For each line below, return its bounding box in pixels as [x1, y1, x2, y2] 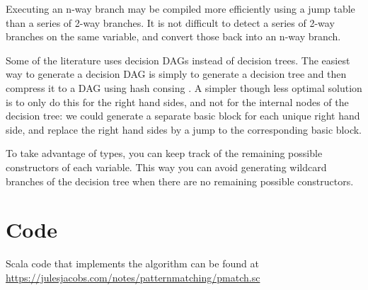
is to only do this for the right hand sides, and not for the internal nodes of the [6, 94, 349, 109]
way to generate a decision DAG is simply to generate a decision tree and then [6, 66, 347, 81]
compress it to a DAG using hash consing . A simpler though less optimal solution [6, 80, 362, 95]
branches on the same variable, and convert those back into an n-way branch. [6, 29, 341, 44]
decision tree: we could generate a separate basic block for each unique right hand [6, 108, 360, 123]
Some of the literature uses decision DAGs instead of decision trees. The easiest [6, 52, 350, 67]
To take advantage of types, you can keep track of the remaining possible [6, 146, 323, 161]
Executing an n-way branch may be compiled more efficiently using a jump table [6, 1, 355, 16]
